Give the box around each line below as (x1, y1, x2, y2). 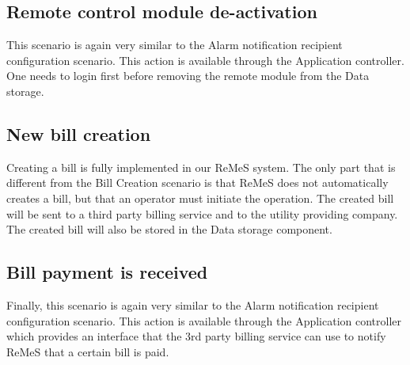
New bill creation (6, 121, 151, 146)
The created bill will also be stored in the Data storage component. (6, 221, 332, 238)
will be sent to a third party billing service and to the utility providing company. (6, 205, 398, 222)
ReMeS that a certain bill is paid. (6, 343, 169, 359)
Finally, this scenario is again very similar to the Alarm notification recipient (6, 296, 379, 313)
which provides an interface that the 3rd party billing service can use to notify (6, 328, 386, 344)
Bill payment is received (6, 260, 208, 284)
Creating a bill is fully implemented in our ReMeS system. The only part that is (6, 158, 396, 175)
